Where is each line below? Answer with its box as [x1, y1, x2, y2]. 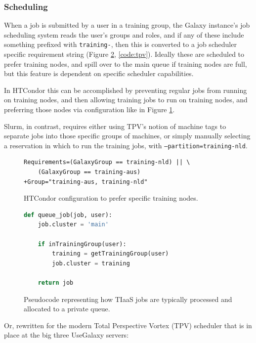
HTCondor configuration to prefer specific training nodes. [24, 193, 198, 203]
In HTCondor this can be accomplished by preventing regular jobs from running [4, 85, 247, 95]
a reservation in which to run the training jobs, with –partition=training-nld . [4, 140, 248, 150]
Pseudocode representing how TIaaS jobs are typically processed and [24, 294, 232, 304]
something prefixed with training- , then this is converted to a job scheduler [4, 39, 237, 49]
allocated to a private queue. [24, 303, 110, 314]
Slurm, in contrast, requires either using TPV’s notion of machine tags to [4, 121, 226, 131]
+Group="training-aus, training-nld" [24, 178, 148, 185]
